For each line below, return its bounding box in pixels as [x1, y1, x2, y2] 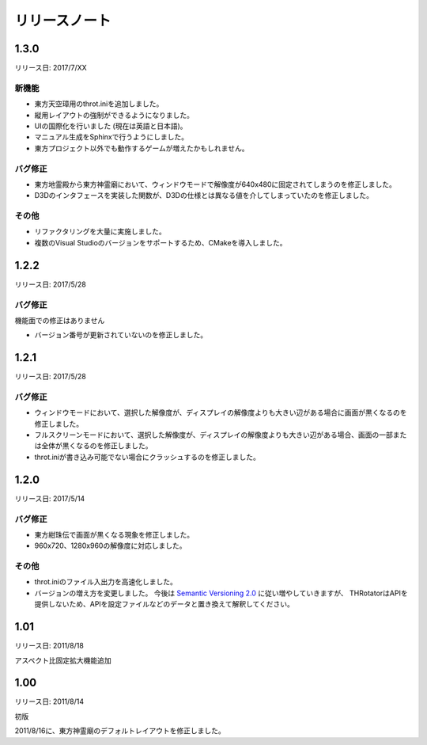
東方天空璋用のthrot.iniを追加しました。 [34, 99, 164, 108]
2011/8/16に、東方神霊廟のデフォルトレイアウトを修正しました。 [14, 726, 225, 735]
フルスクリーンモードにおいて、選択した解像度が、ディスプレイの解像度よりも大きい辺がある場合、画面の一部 [34, 430, 393, 439]
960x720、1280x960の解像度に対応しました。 [34, 541, 187, 550]
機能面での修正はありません [14, 315, 105, 325]
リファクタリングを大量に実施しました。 [34, 226, 166, 237]
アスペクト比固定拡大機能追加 [14, 656, 112, 665]
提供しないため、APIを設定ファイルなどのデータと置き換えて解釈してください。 [34, 599, 294, 609]
